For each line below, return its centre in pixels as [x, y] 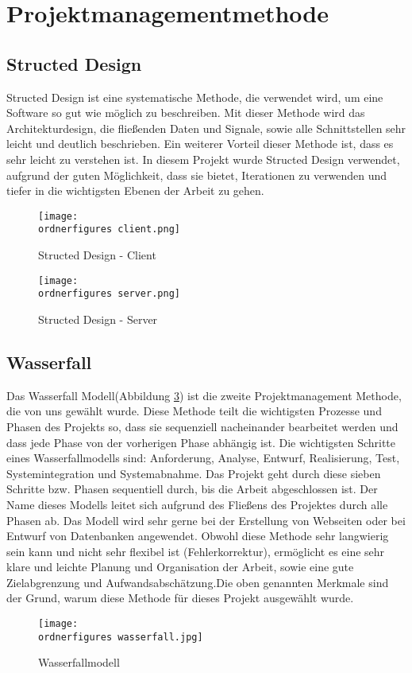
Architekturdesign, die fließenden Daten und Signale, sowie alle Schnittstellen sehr [206, 128]
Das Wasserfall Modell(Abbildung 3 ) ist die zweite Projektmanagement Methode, [204, 395]
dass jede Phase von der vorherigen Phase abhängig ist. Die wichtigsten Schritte [201, 442]
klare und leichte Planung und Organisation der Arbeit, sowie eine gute [180, 567]
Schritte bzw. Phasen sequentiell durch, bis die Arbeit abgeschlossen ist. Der [192, 489]
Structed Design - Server [98, 319]
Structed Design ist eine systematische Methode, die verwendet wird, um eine [195, 97]
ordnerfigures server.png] [109, 294]
